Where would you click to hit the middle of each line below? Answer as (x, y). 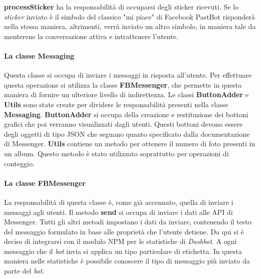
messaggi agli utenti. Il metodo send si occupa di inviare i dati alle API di (118, 212)
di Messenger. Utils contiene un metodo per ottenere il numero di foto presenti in (130, 144)
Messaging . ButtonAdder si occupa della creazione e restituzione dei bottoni (126, 114)
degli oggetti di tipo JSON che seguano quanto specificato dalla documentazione (127, 133)
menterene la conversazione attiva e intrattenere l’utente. (91, 36)
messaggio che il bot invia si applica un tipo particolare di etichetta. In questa (123, 251)
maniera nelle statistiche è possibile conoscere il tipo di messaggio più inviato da (127, 261)
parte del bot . (24, 271)
